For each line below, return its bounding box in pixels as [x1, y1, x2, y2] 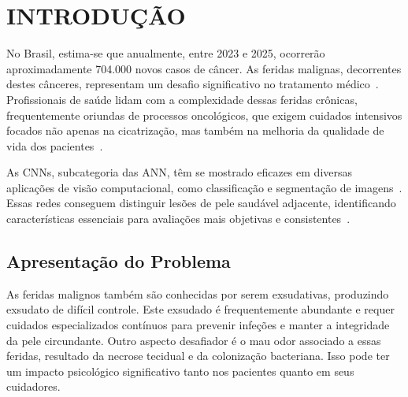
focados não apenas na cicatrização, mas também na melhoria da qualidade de [6, 122, 384, 139]
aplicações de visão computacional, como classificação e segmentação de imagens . [6, 179, 402, 195]
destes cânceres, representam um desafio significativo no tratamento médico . [6, 76, 379, 92]
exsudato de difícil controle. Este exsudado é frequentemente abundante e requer [6, 301, 395, 317]
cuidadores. [6, 378, 61, 395]
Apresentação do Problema [6, 249, 231, 273]
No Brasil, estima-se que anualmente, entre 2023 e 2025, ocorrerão [6, 45, 325, 61]
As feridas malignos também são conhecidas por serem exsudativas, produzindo [6, 285, 389, 302]
